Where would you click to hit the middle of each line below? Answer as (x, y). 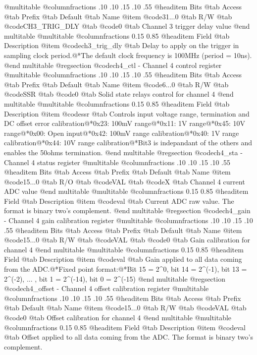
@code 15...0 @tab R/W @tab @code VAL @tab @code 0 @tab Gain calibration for (127, 240)
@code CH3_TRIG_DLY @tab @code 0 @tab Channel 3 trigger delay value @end (127, 26)
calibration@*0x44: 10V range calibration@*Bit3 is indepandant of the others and (128, 143)
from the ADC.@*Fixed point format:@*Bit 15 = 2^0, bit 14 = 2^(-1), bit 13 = (126, 269)
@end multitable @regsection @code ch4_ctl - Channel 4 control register (113, 65)
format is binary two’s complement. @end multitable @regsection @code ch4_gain (127, 210)
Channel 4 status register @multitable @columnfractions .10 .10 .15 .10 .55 (117, 162)
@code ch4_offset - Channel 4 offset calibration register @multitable (106, 288)
